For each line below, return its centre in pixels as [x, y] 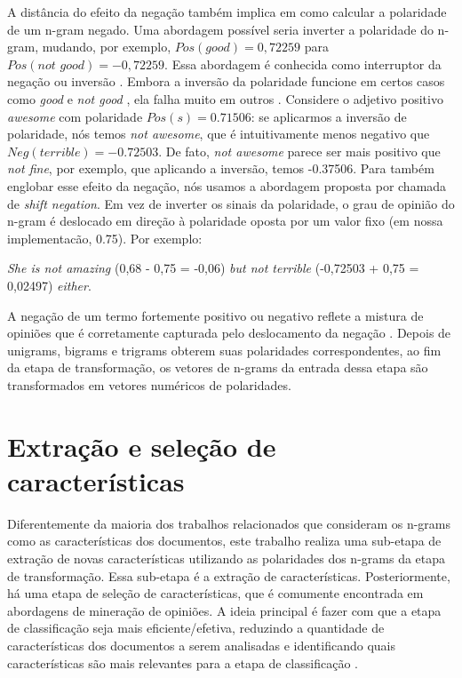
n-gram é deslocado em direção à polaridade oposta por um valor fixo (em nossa [225, 221]
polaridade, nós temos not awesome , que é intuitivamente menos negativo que [219, 134]
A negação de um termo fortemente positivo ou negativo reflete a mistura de [215, 315]
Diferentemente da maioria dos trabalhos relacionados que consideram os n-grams [229, 523]
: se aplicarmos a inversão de [329, 116]
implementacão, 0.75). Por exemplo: [105, 238]
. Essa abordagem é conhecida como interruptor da [303, 64]
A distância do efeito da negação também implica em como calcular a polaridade [227, 12]
